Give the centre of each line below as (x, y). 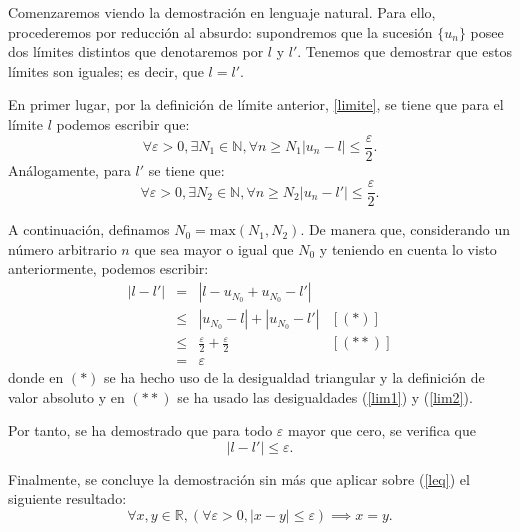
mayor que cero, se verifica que (382, 430)
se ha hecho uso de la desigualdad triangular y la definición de (294, 377)
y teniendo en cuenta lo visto (408, 248)
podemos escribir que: (123, 123)
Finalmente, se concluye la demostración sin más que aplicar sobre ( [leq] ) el (239, 478)
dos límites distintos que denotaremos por (136, 51)
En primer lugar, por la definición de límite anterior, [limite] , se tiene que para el (256, 104)
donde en (36, 377)
